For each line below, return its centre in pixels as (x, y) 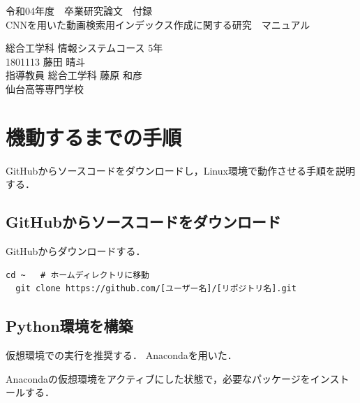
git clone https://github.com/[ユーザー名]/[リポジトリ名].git (156, 289)
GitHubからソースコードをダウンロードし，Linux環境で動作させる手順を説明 (180, 170)
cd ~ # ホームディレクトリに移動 (77, 275)
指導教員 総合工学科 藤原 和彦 (74, 75)
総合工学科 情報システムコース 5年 (84, 48)
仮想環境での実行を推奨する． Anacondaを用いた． (121, 355)
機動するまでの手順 (94, 137)
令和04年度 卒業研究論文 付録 (79, 10)
